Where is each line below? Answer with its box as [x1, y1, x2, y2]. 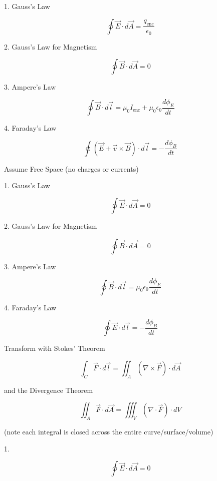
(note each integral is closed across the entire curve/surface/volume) [4, 426, 213, 437]
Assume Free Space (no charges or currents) [4, 163, 139, 174]
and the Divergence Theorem [4, 384, 93, 395]
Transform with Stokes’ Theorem [4, 343, 105, 353]
